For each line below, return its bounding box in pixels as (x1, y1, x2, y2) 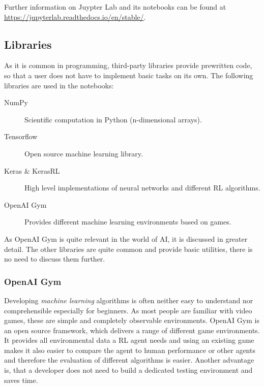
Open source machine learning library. (24, 148, 143, 158)
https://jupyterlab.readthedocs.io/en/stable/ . (4, 11, 146, 22)
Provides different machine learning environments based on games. (24, 216, 231, 227)
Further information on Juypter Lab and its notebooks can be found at (4, 2, 226, 12)
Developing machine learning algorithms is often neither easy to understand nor (4, 295, 253, 305)
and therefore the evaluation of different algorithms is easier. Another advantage (4, 354, 254, 365)
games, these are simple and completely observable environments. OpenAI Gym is (4, 315, 259, 326)
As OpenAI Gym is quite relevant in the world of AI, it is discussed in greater (4, 233, 248, 244)
